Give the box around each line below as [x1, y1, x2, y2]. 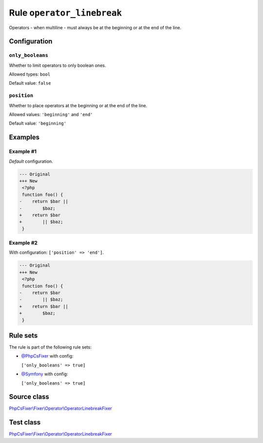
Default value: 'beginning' [9, 120, 67, 126]
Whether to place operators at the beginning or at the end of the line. [9, 102, 148, 108]
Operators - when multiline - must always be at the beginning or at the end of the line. [9, 24, 182, 30]
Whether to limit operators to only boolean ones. [9, 62, 106, 68]
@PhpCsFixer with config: [21, 353, 74, 359]
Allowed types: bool [9, 71, 51, 77]
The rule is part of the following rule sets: [9, 344, 92, 350]
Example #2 [9, 239, 38, 246]
